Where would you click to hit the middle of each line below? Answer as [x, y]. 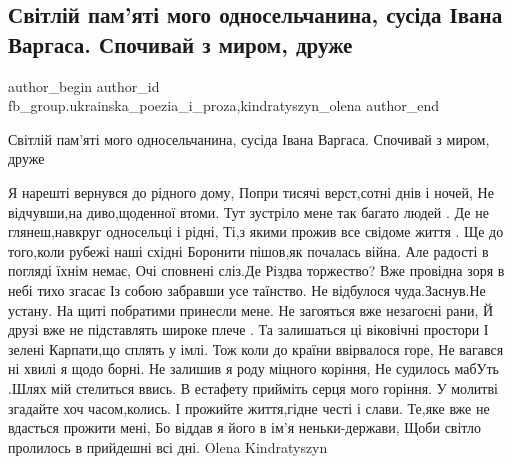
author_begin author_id [84, 85]
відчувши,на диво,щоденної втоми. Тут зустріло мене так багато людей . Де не [248, 211]
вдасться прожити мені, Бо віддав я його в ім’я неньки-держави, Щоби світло [245, 427]
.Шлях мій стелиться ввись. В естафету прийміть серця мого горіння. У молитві [253, 387]
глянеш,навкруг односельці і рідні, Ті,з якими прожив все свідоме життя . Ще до [256, 231]
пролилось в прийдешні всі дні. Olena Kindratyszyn [168, 446]
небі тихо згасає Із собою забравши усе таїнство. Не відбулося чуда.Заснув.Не [247, 289]
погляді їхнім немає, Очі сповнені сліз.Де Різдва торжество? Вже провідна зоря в [256, 270]
